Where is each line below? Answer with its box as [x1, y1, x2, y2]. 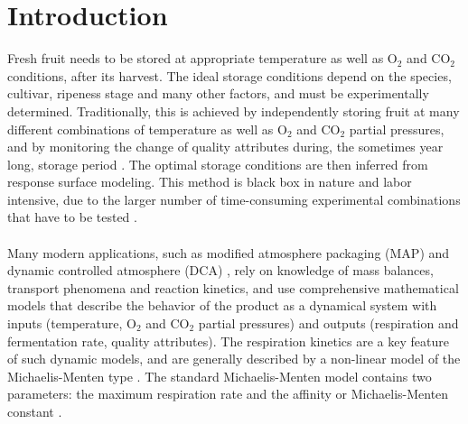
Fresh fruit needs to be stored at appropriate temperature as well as [7, 49, 384, 68]
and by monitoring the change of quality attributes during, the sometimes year [7, 137, 444, 156]
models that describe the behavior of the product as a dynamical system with [7, 296, 437, 315]
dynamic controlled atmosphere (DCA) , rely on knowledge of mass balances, [7, 261, 434, 280]
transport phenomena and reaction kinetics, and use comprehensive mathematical [7, 278, 459, 297]
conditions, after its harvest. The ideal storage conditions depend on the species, [7, 66, 452, 85]
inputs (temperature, [7, 314, 123, 333]
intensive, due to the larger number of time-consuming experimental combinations [7, 189, 461, 208]
